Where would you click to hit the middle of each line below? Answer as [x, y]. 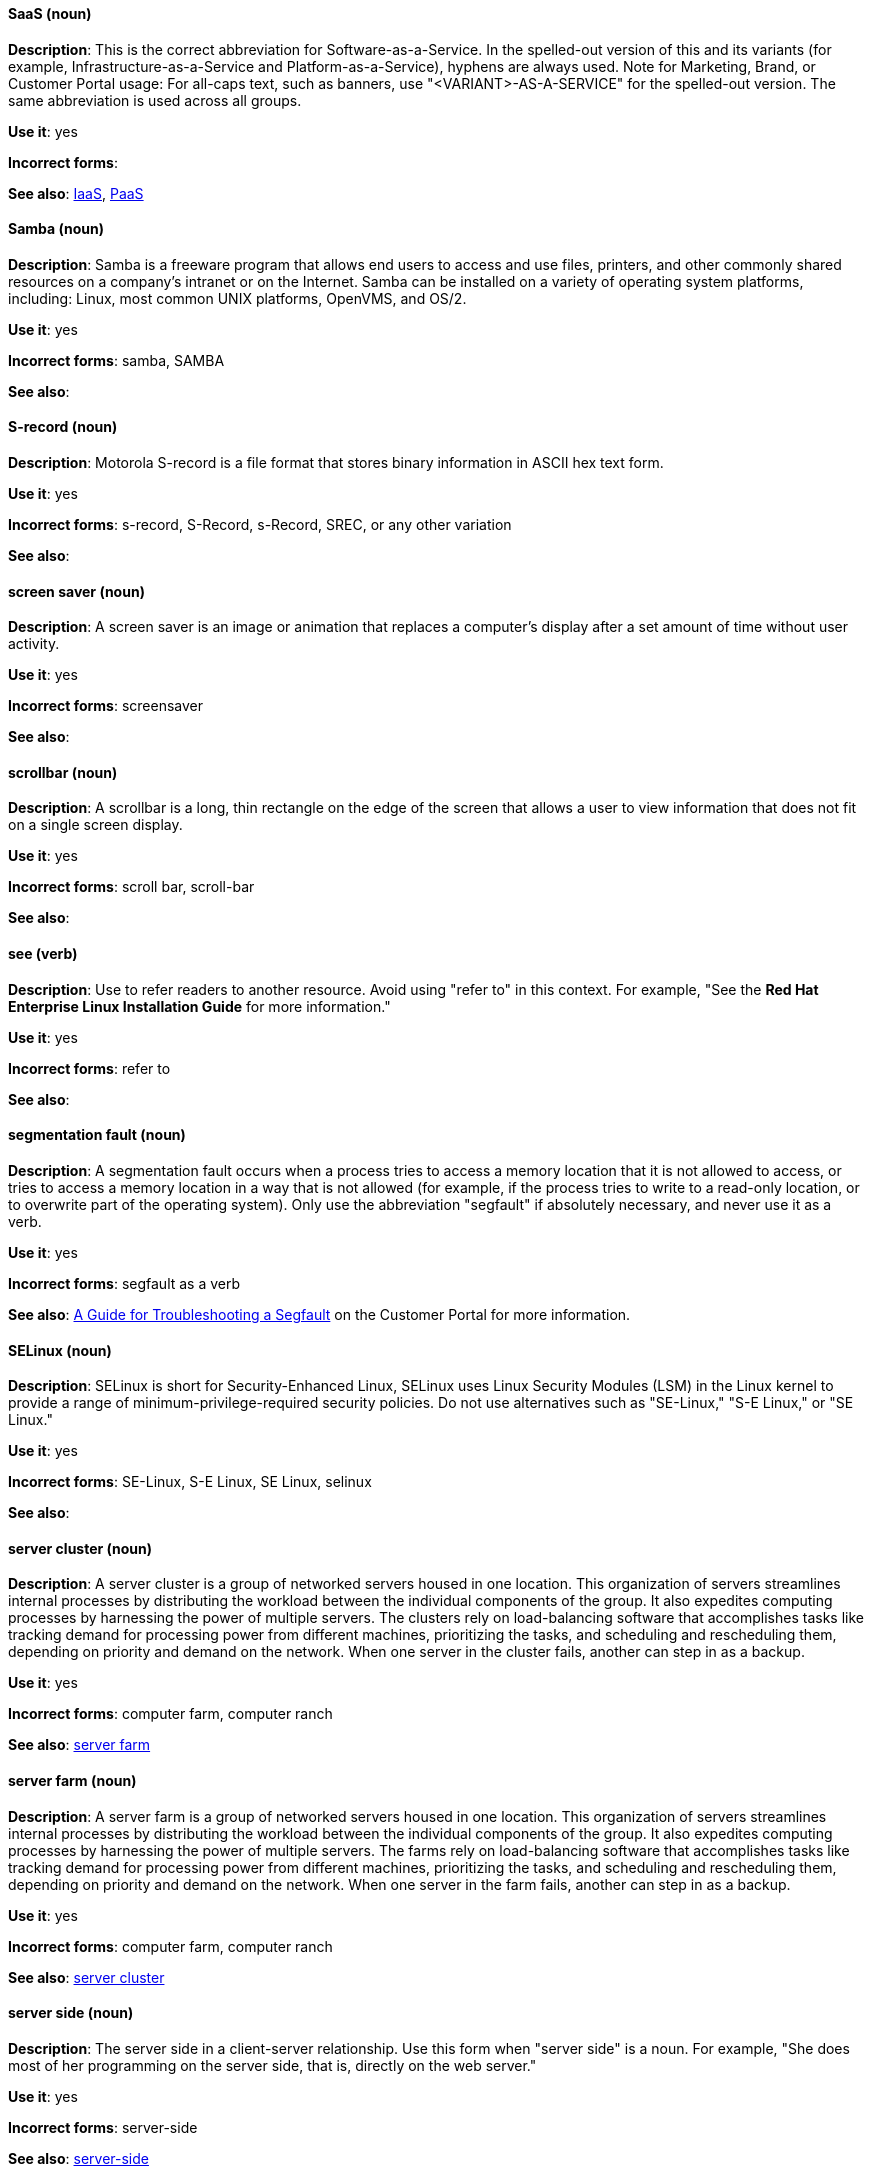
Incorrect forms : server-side [103, 2127]
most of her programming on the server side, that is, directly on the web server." [272, 2065]
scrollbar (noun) [63, 772]
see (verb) [43, 954]
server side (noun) [71, 2013]
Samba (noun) [56, 229]
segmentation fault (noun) [97, 1135]
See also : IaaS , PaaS [76, 193]
